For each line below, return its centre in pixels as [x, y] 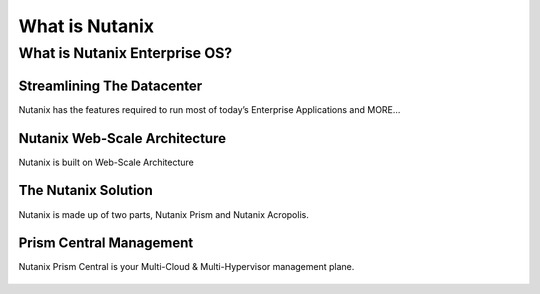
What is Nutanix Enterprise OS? [125, 53]
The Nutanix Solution [86, 190]
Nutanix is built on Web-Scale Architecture [106, 162]
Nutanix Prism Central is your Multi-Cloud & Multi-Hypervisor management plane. [186, 267]
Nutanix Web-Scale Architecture [122, 138]
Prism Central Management [106, 243]
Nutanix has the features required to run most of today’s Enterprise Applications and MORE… [209, 109]
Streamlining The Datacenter [110, 85]
